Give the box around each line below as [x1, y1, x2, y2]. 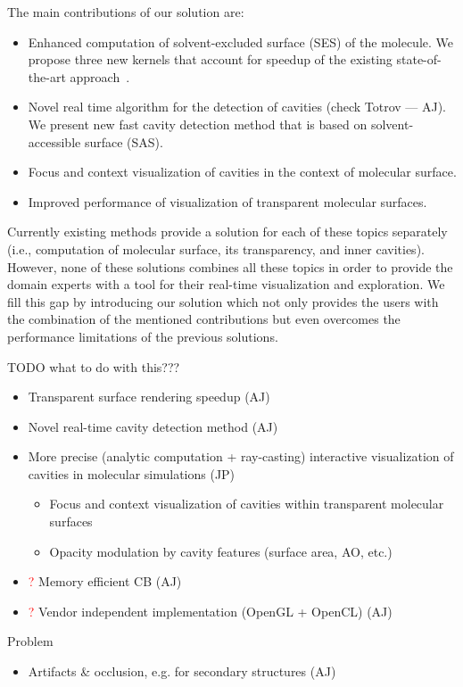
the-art [28, 67, 66, 86]
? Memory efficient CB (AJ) [28, 572, 182, 591]
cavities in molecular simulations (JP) [28, 464, 236, 483]
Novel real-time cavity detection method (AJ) [28, 417, 278, 435]
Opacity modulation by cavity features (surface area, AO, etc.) [49, 542, 393, 560]
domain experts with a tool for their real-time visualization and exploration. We [7, 275, 445, 294]
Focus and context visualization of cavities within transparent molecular [49, 494, 444, 513]
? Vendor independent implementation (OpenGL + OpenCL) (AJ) [28, 601, 393, 620]
